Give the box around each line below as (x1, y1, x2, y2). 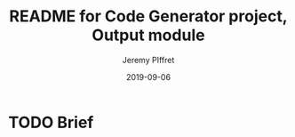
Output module (92, 25, 205, 45)
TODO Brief (8, 112, 94, 133)
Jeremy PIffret (122, 54, 175, 65)
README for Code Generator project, (9, 6, 288, 27)
